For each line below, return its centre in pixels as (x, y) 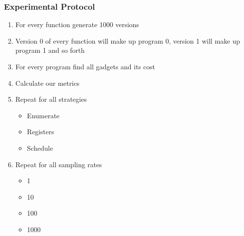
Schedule (40, 148)
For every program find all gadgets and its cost (85, 66)
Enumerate (43, 115)
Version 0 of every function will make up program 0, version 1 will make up (128, 40)
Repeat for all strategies (51, 99)
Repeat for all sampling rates (59, 164)
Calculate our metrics (47, 83)
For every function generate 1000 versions (77, 24)
